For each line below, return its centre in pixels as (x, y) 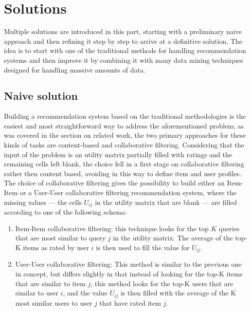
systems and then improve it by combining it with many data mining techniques (124, 60)
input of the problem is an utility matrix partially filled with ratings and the (118, 154)
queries (229, 228)
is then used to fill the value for (143, 247)
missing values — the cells (43, 202)
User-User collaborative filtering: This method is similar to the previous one (128, 264)
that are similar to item (50, 283)
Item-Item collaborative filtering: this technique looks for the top (112, 228)
